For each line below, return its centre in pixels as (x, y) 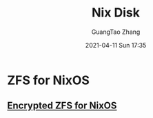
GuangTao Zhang (116, 32)
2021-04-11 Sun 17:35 (116, 45)
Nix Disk (116, 13)
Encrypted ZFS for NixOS (62, 106)
